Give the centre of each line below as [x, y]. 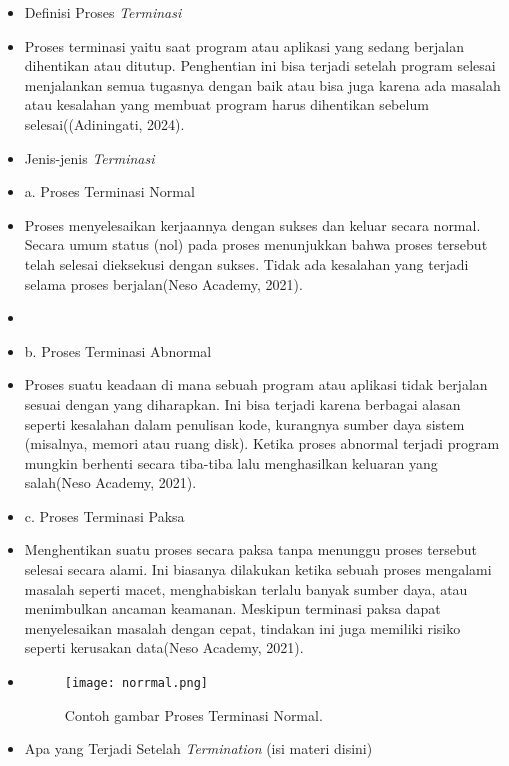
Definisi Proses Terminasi [103, 12]
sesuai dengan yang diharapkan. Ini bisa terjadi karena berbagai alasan [242, 403]
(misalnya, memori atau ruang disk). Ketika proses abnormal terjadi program [262, 443]
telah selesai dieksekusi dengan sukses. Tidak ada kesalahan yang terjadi [246, 263]
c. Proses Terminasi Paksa [104, 515]
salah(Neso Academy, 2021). [110, 482]
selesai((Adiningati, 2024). [104, 123]
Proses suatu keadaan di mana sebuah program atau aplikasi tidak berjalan [256, 384]
